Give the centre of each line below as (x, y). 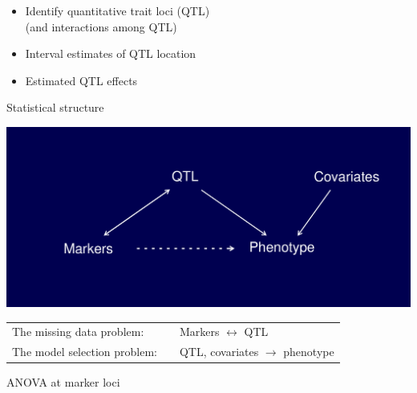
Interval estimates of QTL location (111, 53)
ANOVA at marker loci (63, 382)
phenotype (309, 352)
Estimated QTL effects (81, 80)
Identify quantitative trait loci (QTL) (117, 10)
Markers (199, 332)
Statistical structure (55, 107)
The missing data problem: (78, 332)
